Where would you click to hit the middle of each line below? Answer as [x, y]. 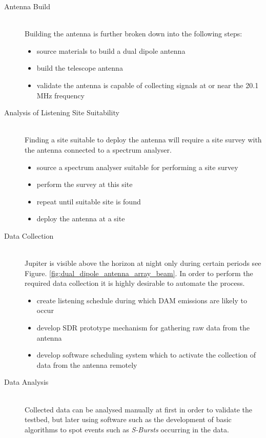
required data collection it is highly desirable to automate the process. [135, 283]
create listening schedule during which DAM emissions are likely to [142, 300]
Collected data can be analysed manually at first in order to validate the [138, 409]
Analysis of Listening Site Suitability [62, 112]
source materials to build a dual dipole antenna [111, 50]
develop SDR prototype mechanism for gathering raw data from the [143, 328]
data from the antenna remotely [87, 364]
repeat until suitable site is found [89, 201]
